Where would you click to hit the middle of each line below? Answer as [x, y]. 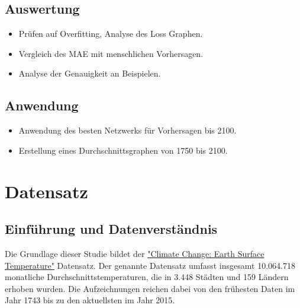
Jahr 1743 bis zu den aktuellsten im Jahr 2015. [90, 300]
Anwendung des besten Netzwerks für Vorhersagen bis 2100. [128, 130]
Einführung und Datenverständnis [111, 229]
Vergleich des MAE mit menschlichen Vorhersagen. [111, 53]
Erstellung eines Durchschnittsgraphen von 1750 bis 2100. [123, 150]
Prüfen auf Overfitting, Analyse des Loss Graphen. [111, 34]
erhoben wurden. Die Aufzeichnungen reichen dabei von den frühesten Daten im [150, 288]
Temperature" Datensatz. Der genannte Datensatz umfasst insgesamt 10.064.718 [150, 265]
